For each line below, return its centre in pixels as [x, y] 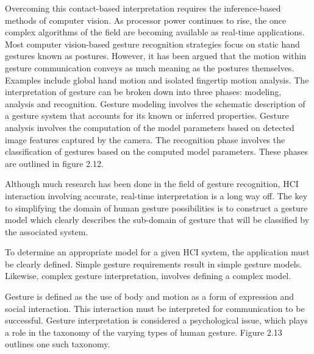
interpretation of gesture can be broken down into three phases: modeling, [143, 92]
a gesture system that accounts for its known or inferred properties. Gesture [147, 115]
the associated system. [47, 231]
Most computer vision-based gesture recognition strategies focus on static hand [152, 44]
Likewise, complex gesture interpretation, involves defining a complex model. [148, 276]
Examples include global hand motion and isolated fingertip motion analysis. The [157, 80]
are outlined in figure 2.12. [54, 163]
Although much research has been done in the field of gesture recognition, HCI [152, 184]
